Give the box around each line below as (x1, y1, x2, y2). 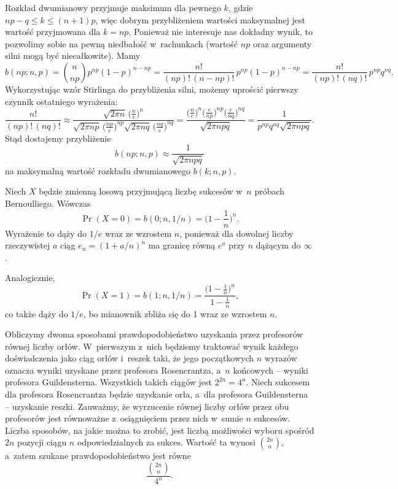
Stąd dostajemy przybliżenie (5, 131, 111, 144)
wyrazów (264, 352, 297, 364)
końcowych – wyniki (233, 363, 308, 376)
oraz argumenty (252, 37, 312, 50)
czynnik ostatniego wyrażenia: (5, 94, 118, 107)
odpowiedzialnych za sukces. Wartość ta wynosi (77, 436, 256, 449)
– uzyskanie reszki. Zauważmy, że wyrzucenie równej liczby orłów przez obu (5, 399, 289, 412)
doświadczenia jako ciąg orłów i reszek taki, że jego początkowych (5, 352, 254, 364)
